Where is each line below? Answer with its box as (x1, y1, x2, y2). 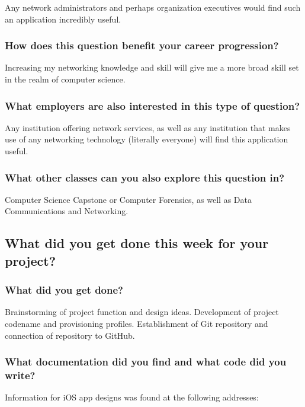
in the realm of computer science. (5, 73, 126, 85)
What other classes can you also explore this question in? (5, 170, 285, 185)
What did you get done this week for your (5, 234, 269, 252)
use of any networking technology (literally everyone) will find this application (5, 133, 288, 145)
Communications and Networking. (5, 205, 129, 217)
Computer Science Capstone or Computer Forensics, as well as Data (5, 193, 252, 205)
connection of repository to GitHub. (5, 329, 135, 341)
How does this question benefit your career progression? (5, 38, 279, 53)
